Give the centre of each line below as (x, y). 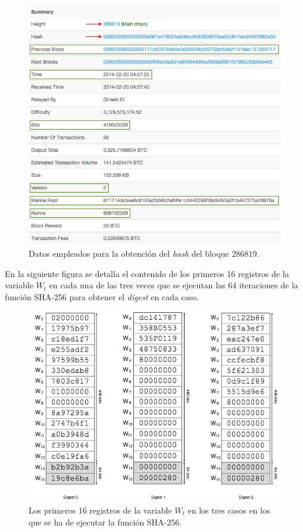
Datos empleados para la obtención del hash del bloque (129, 253)
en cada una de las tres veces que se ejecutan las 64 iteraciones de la (174, 285)
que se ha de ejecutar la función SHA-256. (105, 522)
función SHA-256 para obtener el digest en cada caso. (102, 296)
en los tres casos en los (229, 510)
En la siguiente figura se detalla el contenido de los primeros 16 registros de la (147, 273)
